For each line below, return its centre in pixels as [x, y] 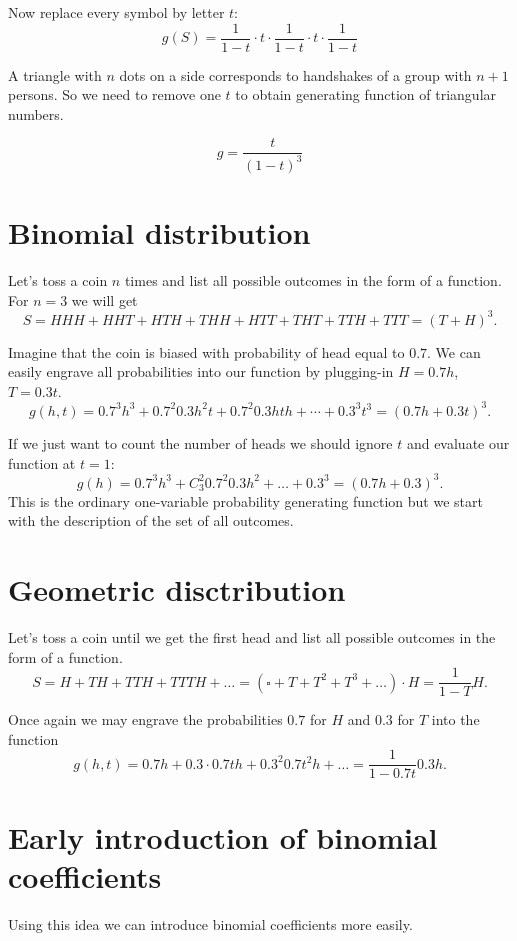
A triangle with [55, 74]
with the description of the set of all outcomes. [151, 520]
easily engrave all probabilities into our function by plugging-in [201, 371]
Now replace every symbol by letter [116, 12]
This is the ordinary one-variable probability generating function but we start [245, 500]
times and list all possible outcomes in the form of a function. [313, 279]
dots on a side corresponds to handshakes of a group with [295, 74]
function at [42, 462]
